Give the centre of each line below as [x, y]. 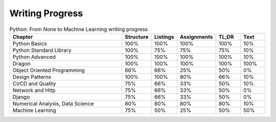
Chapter [23, 37]
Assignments [196, 37]
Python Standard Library [42, 50]
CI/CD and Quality [34, 83]
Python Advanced [34, 57]
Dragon [21, 64]
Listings [164, 37]
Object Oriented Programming [49, 70]
